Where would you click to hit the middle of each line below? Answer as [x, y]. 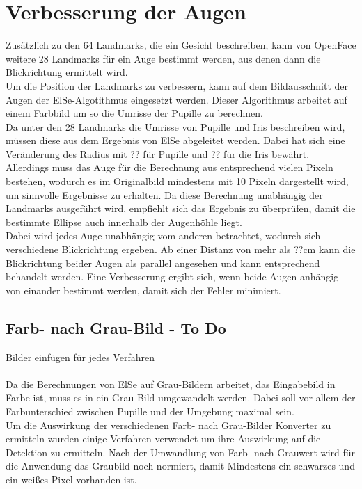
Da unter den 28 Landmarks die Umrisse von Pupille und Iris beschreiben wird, [175, 126]
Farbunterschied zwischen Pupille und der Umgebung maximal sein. [150, 411]
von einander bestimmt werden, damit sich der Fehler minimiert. [143, 290]
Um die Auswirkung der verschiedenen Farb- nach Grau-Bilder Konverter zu [168, 425]
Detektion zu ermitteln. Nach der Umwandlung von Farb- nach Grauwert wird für [181, 452]
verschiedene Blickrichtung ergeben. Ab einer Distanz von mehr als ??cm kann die [181, 249]
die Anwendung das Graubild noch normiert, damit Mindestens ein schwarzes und [180, 466]
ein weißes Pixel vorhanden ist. [71, 479]
